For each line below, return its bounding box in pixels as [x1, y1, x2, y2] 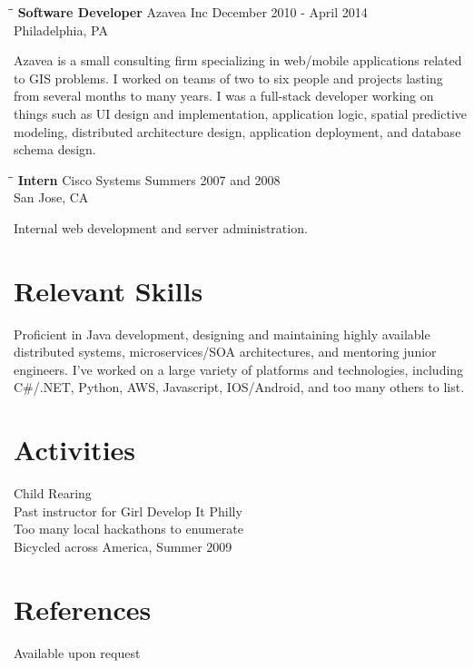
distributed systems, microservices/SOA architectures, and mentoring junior [14, 342, 437, 361]
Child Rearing [14, 484, 92, 503]
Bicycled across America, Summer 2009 [14, 536, 232, 555]
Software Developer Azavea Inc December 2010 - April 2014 [17, 3, 368, 21]
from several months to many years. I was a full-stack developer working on [14, 86, 434, 105]
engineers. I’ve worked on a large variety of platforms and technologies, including [14, 359, 464, 378]
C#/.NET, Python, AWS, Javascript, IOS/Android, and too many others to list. [14, 378, 465, 397]
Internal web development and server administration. [14, 218, 308, 237]
